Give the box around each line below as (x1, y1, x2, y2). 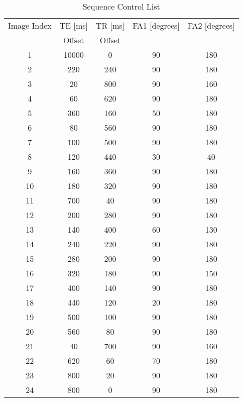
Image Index (8, 20, 52, 31)
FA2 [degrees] (187, 20, 235, 31)
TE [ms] (59, 20, 88, 31)
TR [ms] (95, 20, 125, 31)
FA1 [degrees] (133, 20, 180, 31)
